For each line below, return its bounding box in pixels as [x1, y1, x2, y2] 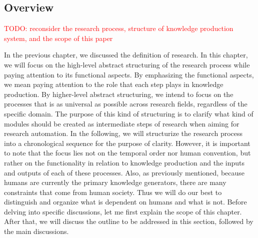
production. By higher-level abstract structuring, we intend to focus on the [4, 88, 233, 99]
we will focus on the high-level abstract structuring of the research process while [4, 59, 250, 69]
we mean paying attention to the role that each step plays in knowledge [4, 79, 223, 89]
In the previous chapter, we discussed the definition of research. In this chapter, [4, 49, 248, 60]
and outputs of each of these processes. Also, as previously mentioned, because [4, 167, 245, 177]
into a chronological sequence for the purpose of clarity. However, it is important [4, 137, 250, 148]
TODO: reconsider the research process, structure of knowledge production [4, 23, 233, 33]
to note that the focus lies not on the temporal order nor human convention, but [4, 147, 251, 158]
